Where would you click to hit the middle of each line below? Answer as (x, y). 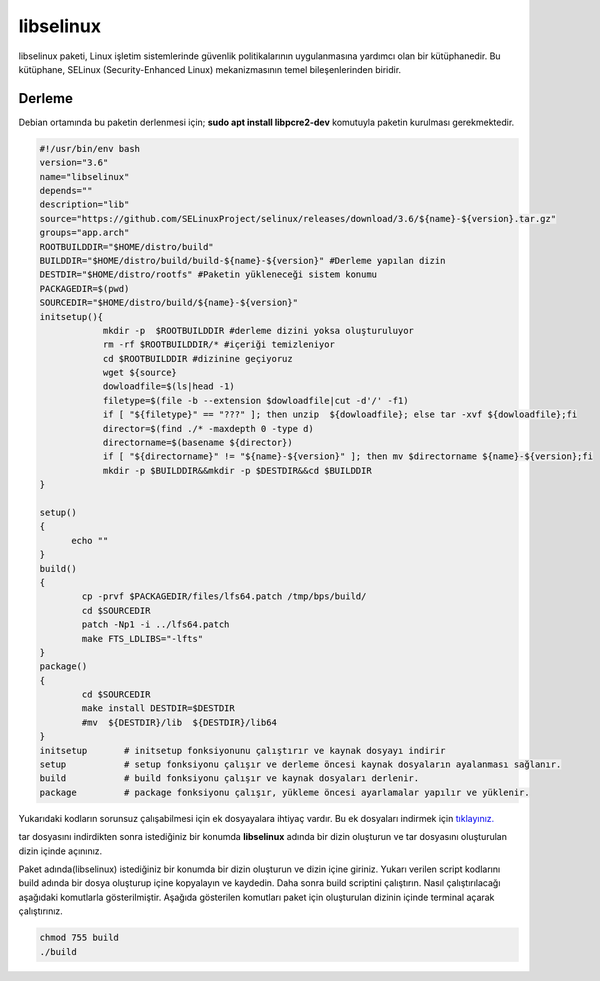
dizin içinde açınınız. (60, 851)
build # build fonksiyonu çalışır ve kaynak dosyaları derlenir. (229, 778)
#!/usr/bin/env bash (89, 148)
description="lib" (84, 204)
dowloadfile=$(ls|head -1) (168, 386)
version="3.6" (74, 163)
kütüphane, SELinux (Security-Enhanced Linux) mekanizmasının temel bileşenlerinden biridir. (210, 69)
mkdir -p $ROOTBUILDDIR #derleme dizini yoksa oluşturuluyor (258, 330)
